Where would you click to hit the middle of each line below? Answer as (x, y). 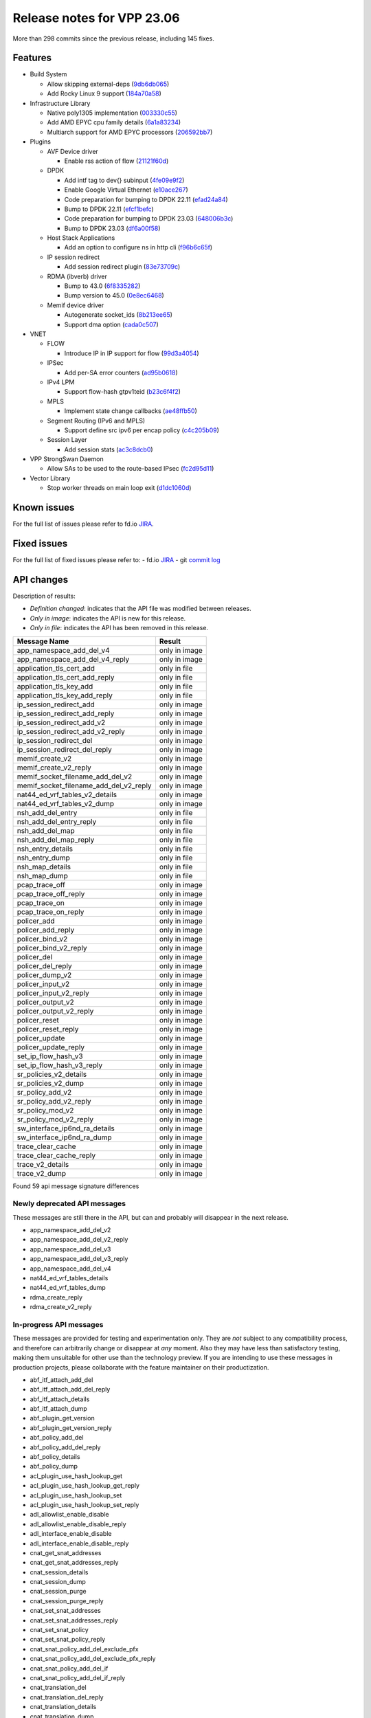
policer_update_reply (51, 1047)
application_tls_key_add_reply (65, 695)
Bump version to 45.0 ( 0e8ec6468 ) (114, 295)
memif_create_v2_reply (54, 768)
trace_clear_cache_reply (56, 1155)
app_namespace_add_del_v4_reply (73, 659)
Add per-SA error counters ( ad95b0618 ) (121, 372)
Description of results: (44, 596)
